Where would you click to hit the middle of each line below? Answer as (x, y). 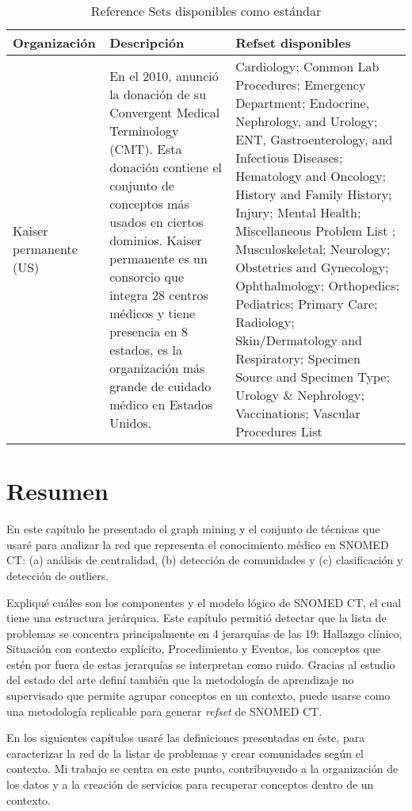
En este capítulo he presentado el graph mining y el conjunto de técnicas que (193, 529)
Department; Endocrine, (303, 103)
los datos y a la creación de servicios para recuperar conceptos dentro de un (190, 784)
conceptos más (149, 203)
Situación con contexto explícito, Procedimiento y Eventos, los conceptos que (193, 649)
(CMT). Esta (146, 148)
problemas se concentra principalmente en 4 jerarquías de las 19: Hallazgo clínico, (204, 633)
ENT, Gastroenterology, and (314, 139)
